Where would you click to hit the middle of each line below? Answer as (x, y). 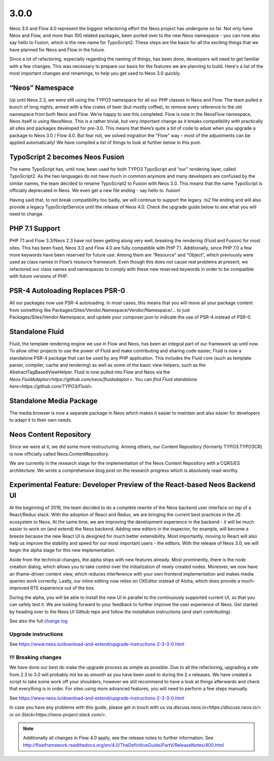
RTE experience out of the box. (63, 588)
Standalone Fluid (37, 331)
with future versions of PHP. (39, 276)
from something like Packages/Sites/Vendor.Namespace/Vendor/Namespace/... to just (100, 310)
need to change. (27, 214)
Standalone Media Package (54, 401)
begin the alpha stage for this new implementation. (62, 550)
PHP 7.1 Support (35, 229)
